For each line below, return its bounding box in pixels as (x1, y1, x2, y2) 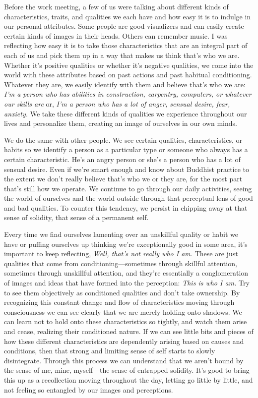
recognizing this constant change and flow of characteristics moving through (4, 297, 235, 307)
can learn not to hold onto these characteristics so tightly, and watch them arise (4, 316, 247, 327)
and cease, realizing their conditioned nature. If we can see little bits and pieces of (4, 326, 254, 336)
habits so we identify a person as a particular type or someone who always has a (4, 144, 248, 155)
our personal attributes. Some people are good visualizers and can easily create (4, 21, 244, 31)
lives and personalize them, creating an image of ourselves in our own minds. (4, 118, 237, 128)
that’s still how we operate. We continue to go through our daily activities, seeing (4, 183, 252, 193)
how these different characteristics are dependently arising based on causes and (4, 336, 244, 346)
